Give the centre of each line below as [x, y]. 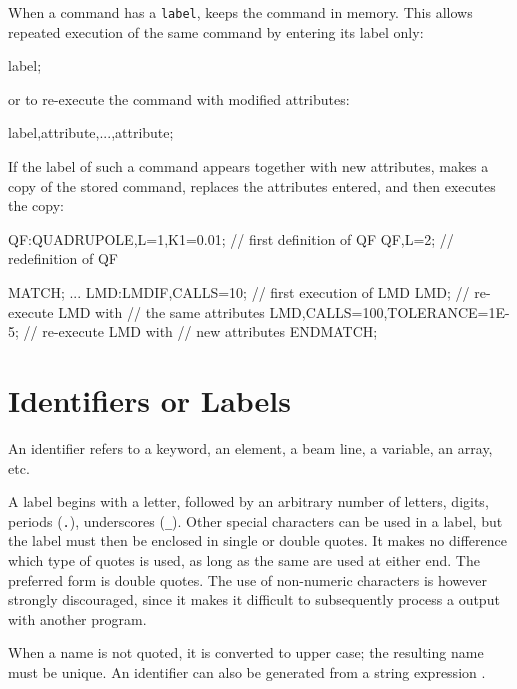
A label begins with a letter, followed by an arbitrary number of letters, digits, [248, 501]
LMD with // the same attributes [161, 311]
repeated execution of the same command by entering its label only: [216, 31]
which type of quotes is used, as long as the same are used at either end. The [244, 559]
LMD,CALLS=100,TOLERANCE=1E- [389, 311]
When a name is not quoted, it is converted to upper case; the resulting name [246, 652]
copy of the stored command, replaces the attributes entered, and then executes [252, 185]
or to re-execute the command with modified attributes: [179, 98]
